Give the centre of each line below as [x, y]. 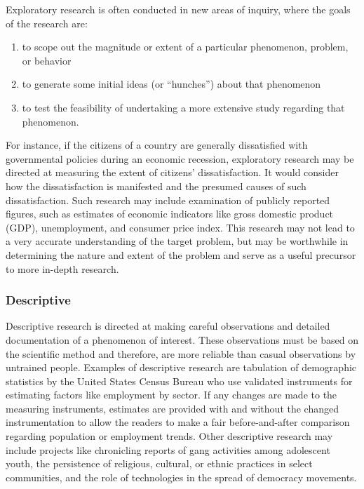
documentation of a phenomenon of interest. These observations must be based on [182, 339]
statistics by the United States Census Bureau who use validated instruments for [179, 381]
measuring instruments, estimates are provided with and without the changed [172, 408]
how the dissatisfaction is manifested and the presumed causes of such [156, 186]
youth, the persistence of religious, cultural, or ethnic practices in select [159, 463]
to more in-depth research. [62, 268]
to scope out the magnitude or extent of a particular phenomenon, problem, [185, 47]
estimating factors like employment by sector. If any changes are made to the [171, 395]
